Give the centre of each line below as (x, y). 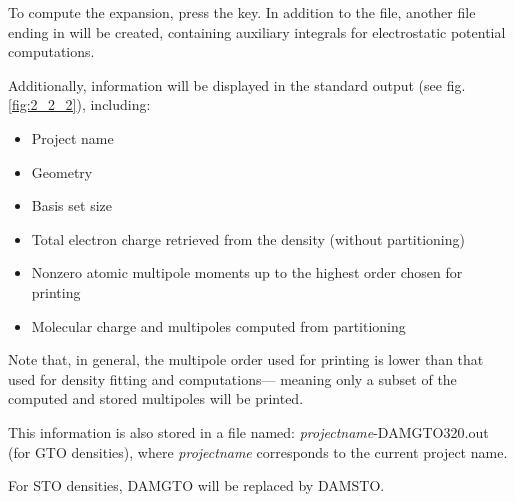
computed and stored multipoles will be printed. (156, 398)
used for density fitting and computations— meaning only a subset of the (232, 378)
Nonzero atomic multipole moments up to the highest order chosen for (247, 272)
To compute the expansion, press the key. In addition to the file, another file (242, 12)
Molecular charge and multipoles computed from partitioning (218, 325)
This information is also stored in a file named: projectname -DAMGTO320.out (248, 431)
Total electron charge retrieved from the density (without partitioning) (248, 238)
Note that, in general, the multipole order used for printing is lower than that (246, 359)
